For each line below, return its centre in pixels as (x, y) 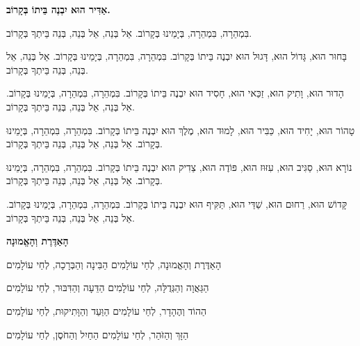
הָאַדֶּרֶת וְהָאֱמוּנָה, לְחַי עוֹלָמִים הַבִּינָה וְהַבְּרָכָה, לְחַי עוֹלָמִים (114, 264)
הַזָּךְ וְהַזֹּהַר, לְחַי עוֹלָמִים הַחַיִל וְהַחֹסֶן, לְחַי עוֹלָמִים (98, 334)
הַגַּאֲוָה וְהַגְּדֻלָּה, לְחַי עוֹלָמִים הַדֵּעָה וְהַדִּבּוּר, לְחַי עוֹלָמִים (108, 287)
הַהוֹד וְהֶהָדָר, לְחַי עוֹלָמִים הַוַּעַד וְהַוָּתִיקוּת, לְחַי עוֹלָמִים (106, 310)
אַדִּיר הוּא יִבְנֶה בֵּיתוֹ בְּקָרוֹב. (58, 9)
